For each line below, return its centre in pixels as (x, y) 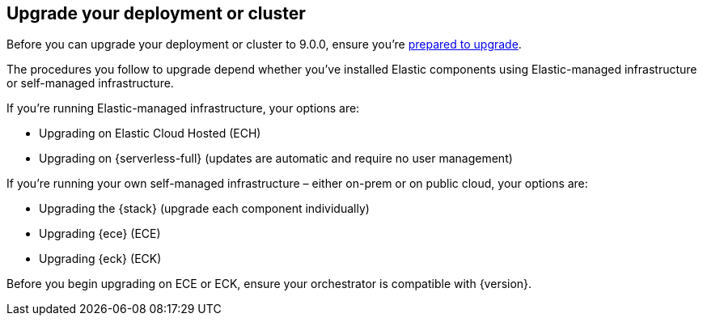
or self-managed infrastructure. (90, 83)
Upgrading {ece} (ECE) (100, 234)
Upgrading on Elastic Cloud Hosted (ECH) (150, 133)
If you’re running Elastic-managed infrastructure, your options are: (183, 108)
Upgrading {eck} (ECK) (100, 259)
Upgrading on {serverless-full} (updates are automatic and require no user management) (276, 159)
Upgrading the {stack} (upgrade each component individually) (204, 209)
